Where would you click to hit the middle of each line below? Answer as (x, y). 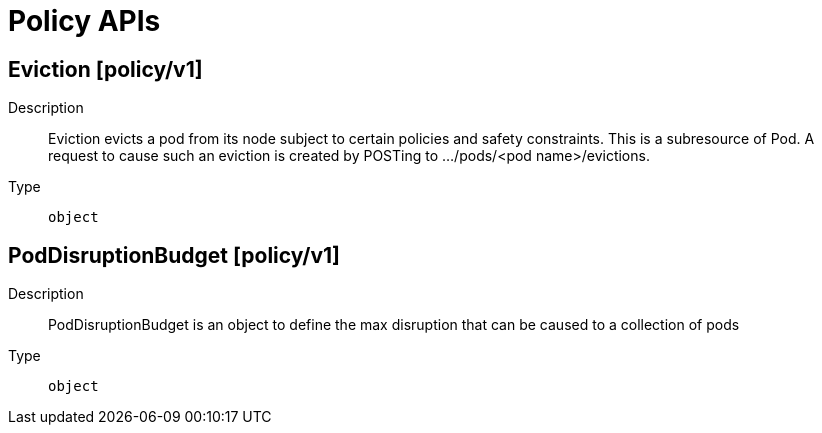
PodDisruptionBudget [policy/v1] (174, 255)
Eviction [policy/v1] (105, 69)
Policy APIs (84, 21)
